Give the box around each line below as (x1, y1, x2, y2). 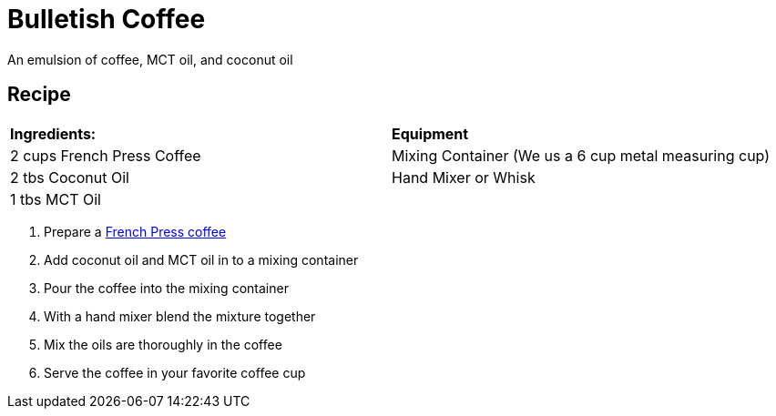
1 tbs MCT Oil (10, 189, 101, 208)
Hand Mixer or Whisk (392, 167, 536, 187)
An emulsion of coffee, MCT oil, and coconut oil (7, 51, 293, 67)
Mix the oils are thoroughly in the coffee (44, 336, 282, 352)
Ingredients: (10, 124, 97, 143)
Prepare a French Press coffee (44, 223, 227, 239)
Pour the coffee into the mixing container (44, 279, 289, 296)
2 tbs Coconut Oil (10, 167, 129, 187)
